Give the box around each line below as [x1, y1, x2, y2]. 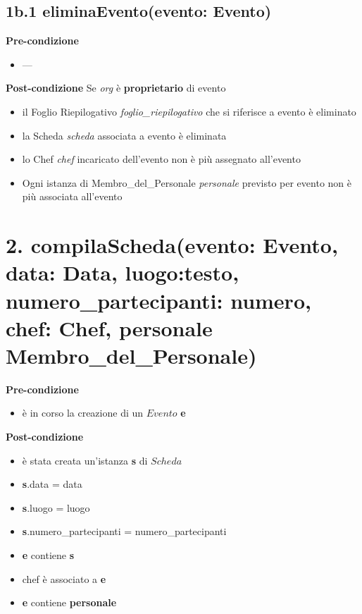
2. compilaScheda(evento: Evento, [6, 231, 338, 259]
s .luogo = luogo [22, 500, 90, 515]
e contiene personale [22, 595, 117, 610]
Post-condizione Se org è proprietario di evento [6, 80, 226, 95]
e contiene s [22, 547, 75, 562]
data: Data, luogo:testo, [6, 258, 239, 287]
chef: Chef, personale [6, 313, 213, 342]
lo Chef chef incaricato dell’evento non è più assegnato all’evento [22, 152, 301, 166]
